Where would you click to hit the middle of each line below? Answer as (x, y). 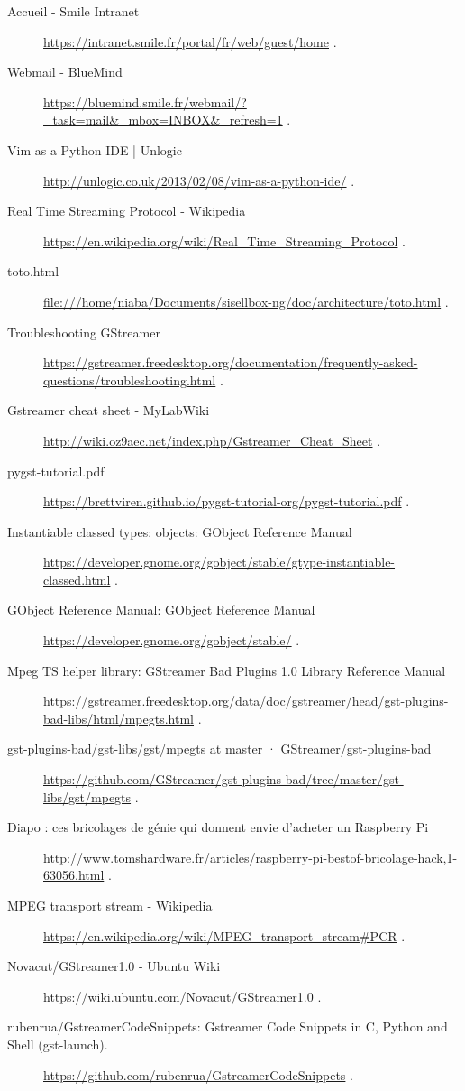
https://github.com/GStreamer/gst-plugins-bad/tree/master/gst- (223, 779)
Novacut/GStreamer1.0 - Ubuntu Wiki (114, 966)
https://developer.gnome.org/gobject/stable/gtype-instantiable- (219, 562)
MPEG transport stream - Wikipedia (110, 905)
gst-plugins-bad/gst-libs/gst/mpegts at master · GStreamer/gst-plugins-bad (219, 749)
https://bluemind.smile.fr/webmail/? (145, 102)
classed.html (77, 579)
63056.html (74, 875)
